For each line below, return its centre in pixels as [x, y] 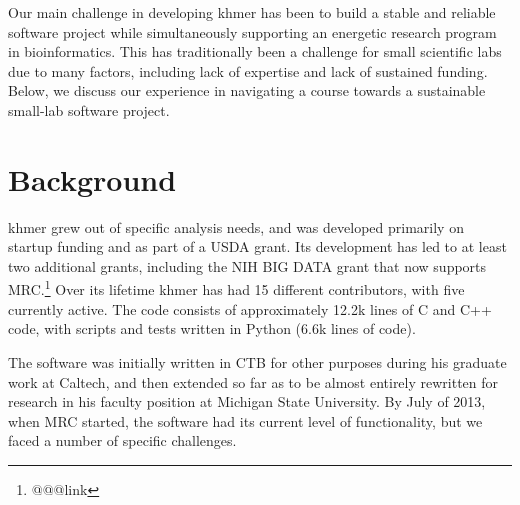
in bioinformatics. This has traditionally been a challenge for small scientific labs [255, 51]
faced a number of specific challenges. [122, 440]
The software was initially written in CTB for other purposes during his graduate [257, 361]
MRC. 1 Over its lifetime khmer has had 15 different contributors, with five [236, 288]
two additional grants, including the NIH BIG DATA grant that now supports [247, 265]
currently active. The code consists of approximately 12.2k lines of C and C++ [250, 308]
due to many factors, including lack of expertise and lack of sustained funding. [248, 70]
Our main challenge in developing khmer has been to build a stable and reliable [252, 12]
